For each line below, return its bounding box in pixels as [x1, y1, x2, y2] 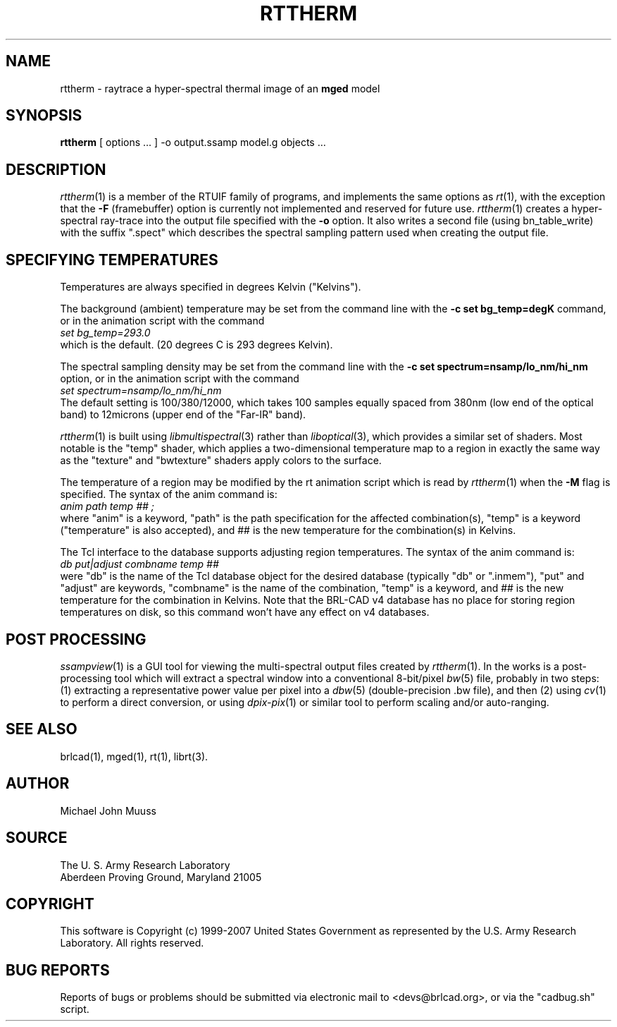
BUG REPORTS [6, 961, 110, 979]
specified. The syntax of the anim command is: [60, 488, 278, 501]
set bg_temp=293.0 [60, 327, 151, 339]
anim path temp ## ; [60, 500, 155, 513]
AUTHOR [6, 774, 70, 793]
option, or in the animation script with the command [60, 372, 299, 385]
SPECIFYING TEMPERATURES [6, 250, 218, 269]
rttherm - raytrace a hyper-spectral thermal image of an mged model [60, 82, 380, 95]
